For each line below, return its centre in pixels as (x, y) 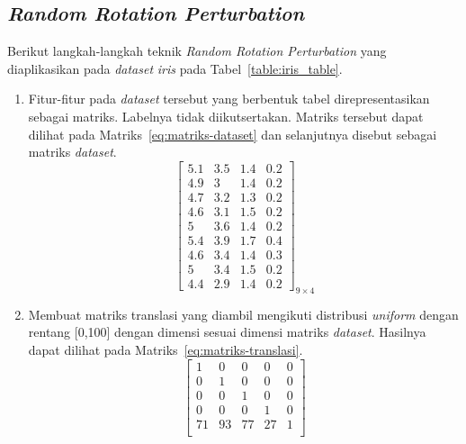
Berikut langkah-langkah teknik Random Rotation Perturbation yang (197, 51)
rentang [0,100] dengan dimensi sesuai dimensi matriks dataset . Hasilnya (227, 332)
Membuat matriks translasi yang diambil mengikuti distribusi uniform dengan (243, 314)
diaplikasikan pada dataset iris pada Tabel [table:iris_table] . (175, 68)
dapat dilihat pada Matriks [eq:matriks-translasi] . (166, 350)
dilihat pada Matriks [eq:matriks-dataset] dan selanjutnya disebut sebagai (233, 134)
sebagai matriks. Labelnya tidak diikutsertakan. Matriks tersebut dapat (226, 116)
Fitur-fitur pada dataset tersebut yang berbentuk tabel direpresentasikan (229, 99)
